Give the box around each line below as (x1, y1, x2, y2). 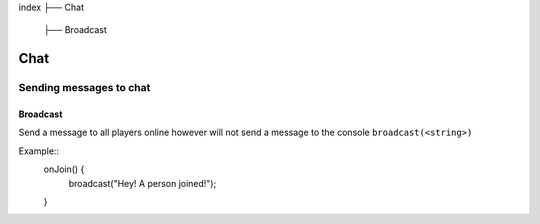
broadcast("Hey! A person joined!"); (68, 177, 217, 189)
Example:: (18, 145, 60, 157)
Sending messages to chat (18, 81, 151, 95)
